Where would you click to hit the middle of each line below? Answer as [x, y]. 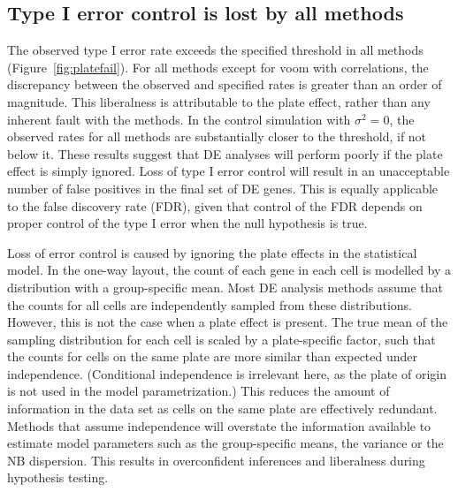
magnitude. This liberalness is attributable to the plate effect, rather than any [219, 101]
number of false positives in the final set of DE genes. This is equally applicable [223, 188]
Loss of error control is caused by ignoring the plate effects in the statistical [212, 252]
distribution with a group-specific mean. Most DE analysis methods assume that [225, 287]
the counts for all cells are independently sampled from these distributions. [210, 304]
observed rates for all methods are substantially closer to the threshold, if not [217, 136]
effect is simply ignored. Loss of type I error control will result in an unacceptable [229, 171]
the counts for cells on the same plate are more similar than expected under [213, 356]
